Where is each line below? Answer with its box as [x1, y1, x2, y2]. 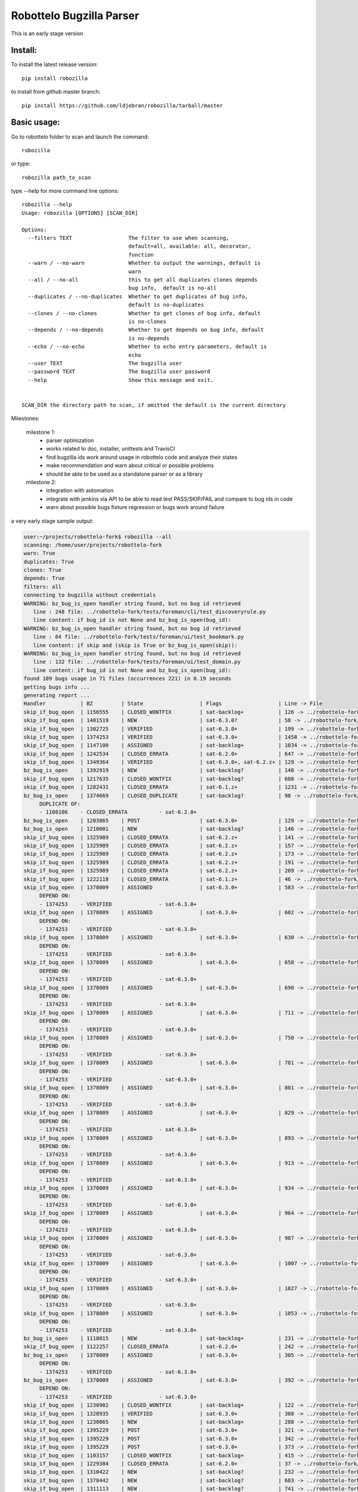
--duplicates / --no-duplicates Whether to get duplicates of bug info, [27, 293, 248, 300]
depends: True [23, 575, 65, 582]
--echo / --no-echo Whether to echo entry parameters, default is [27, 343, 267, 350]
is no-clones [128, 318, 166, 325]
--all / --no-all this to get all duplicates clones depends [27, 276, 258, 283]
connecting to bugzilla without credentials [23, 591, 156, 599]
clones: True [23, 567, 62, 574]
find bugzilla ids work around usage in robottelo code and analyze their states [46, 454, 238, 461]
